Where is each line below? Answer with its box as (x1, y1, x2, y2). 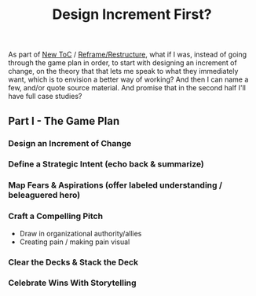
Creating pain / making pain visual (19, 237, 130, 247)
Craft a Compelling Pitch (8, 210, 104, 221)
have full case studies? (8, 92, 82, 101)
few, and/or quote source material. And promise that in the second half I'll (8, 83, 246, 93)
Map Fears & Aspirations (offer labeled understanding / (8, 180, 222, 191)
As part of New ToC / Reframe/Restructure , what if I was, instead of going (8, 49, 247, 60)
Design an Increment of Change (8, 137, 132, 148)
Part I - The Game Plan (8, 114, 120, 127)
